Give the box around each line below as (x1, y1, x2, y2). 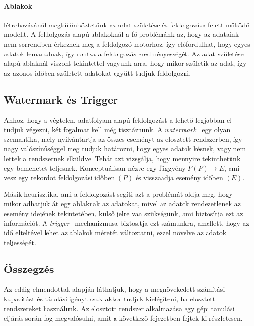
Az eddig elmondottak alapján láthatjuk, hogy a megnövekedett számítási (4, 284, 225, 294)
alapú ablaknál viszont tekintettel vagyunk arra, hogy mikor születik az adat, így (4, 58, 247, 68)
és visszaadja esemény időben (135, 172, 223, 183)
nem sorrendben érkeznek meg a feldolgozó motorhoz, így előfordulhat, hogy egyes (4, 38, 250, 49)
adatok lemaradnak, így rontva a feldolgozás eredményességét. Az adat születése (4, 48, 244, 58)
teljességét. (4, 237, 36, 247)
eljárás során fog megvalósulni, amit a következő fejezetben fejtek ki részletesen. (4, 313, 243, 323)
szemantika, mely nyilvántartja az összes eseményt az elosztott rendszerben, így (4, 134, 242, 144)
